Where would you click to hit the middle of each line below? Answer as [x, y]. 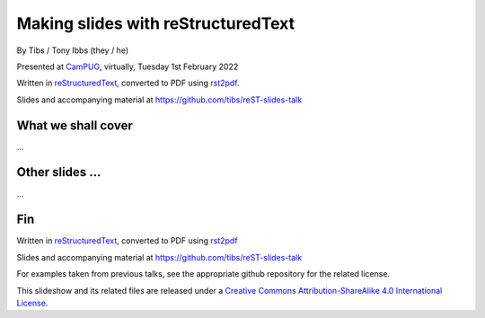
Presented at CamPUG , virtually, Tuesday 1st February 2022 [128, 66]
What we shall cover [75, 125]
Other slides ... [59, 172]
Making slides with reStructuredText [156, 23]
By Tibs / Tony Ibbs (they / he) [73, 50]
